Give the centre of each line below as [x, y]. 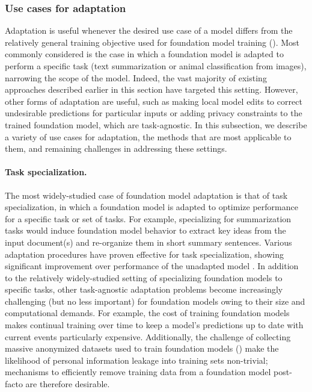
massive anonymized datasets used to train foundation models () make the [142, 348]
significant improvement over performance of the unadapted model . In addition [152, 266]
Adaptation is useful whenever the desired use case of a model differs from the [149, 30]
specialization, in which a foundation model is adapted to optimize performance [151, 207]
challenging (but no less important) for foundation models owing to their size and [155, 301]
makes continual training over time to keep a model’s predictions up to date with [154, 325]
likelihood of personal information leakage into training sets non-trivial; [136, 360]
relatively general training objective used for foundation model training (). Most [152, 42]
